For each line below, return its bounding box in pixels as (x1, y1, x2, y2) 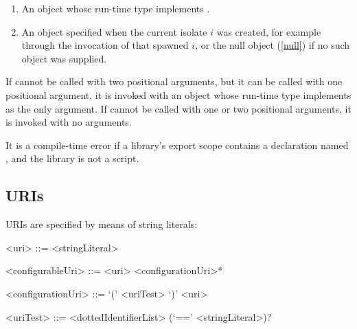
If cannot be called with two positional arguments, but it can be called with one (5, 74, 343, 89)
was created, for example (216, 24, 321, 38)
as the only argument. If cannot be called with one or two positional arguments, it (5, 101, 352, 115)
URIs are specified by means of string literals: (5, 217, 198, 231)
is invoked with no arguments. (5, 115, 132, 129)
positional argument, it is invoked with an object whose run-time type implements (5, 87, 352, 102)
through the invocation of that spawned (21, 38, 189, 52)
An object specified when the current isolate (21, 24, 207, 38)
